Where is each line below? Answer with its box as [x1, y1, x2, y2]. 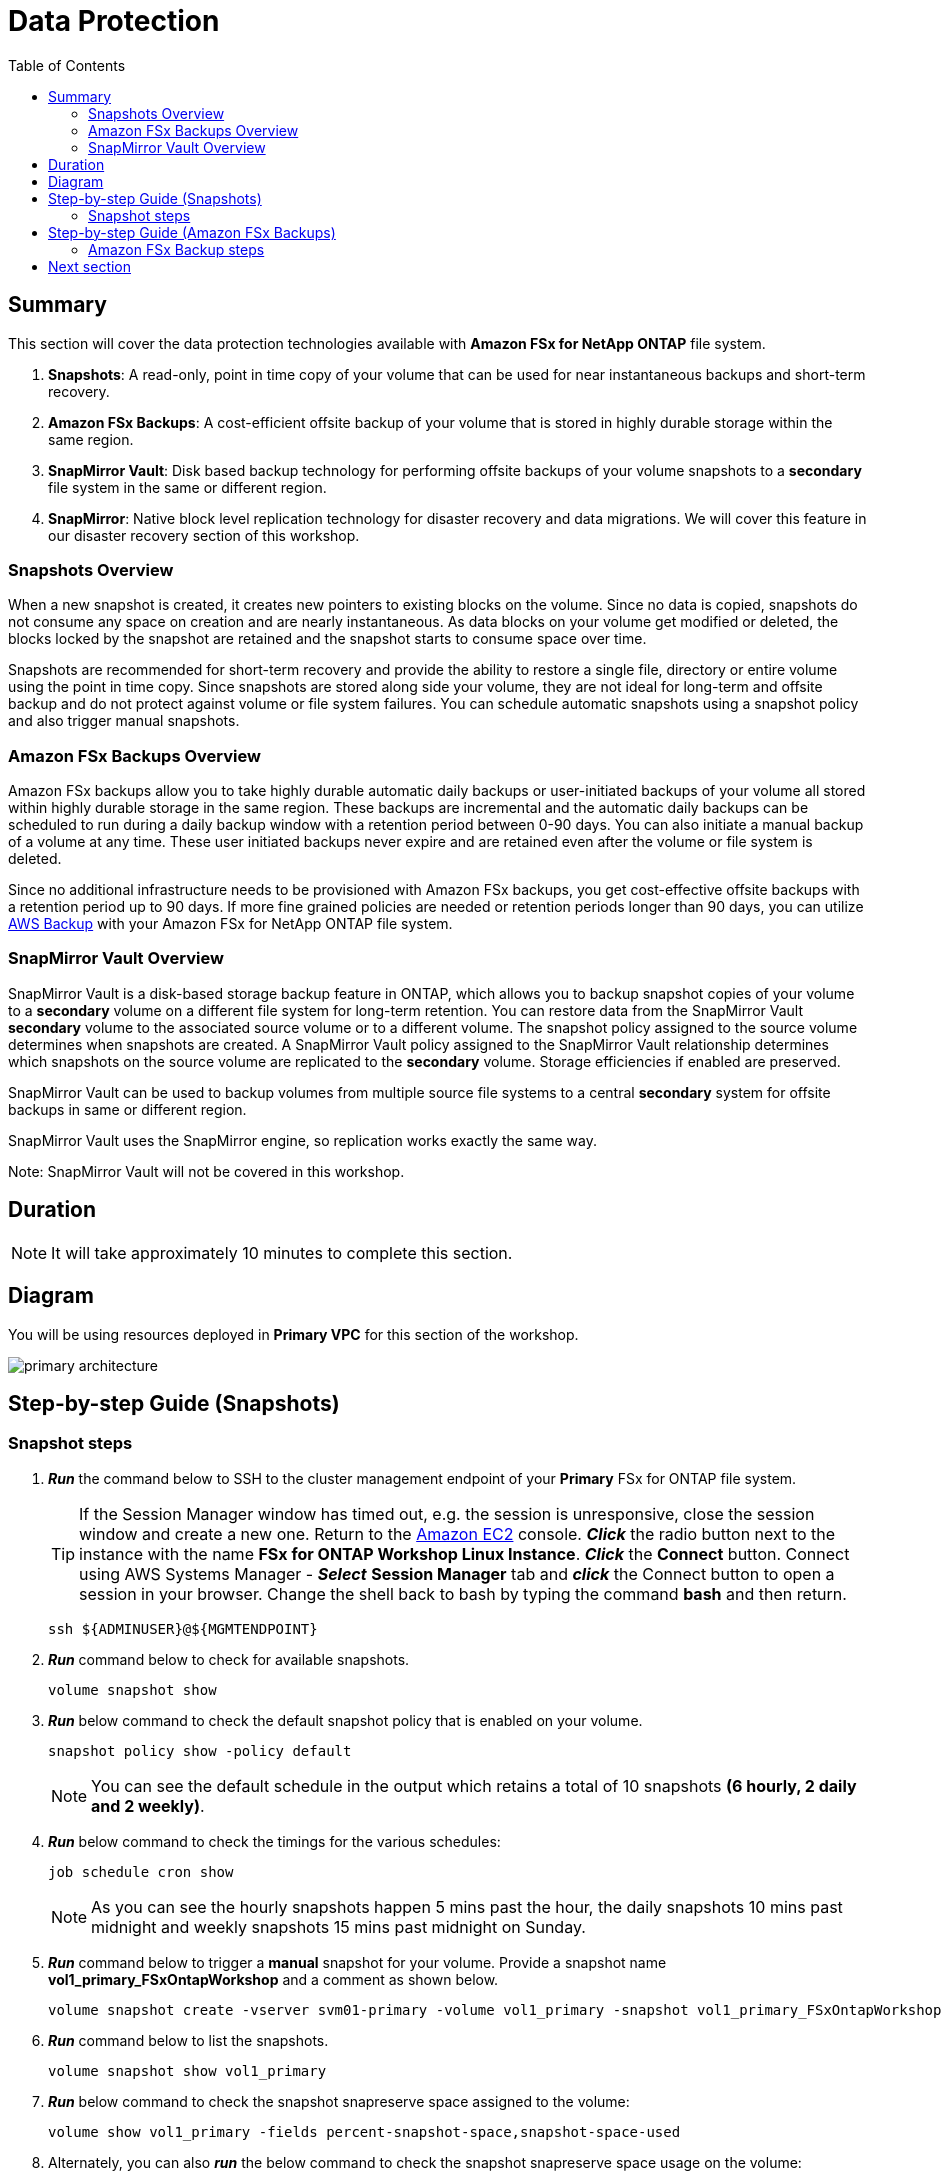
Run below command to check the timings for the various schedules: [48, 1832, 501, 1850]
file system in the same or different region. [48, 478, 327, 496]
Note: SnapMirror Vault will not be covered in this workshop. [8, 1162, 405, 1180]
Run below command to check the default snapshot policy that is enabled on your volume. [48, 1711, 643, 1729]
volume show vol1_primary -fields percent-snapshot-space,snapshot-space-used [48, 2123, 681, 2140]
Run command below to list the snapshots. [48, 2031, 329, 2049]
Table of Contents [8, 56, 126, 74]
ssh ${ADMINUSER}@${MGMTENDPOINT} [48, 1620, 318, 1637]
